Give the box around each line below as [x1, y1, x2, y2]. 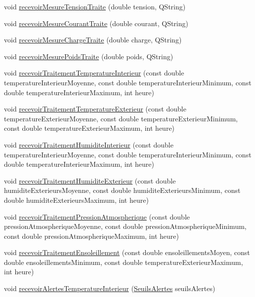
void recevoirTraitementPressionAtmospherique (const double [4, 211, 190, 222]
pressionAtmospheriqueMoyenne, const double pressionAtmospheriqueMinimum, [4, 221, 247, 231]
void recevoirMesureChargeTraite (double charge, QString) [4, 35, 182, 45]
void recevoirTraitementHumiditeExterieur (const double [4, 175, 176, 186]
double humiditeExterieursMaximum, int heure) [4, 194, 149, 205]
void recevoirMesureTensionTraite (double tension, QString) [4, 1, 186, 11]
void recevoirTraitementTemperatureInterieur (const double [4, 68, 184, 78]
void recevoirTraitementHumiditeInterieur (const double [4, 139, 173, 149]
